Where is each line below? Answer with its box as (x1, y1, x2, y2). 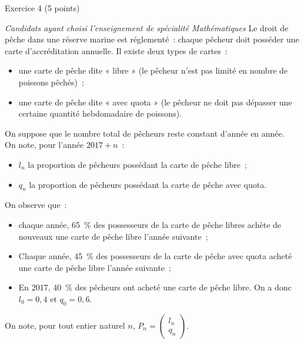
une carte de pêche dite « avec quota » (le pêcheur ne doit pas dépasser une (18, 95, 292, 108)
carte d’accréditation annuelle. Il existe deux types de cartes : (5, 44, 228, 57)
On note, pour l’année (5, 138, 84, 151)
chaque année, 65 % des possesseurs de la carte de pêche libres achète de (18, 218, 282, 230)
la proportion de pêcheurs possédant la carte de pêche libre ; (28, 158, 247, 170)
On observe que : (5, 199, 67, 211)
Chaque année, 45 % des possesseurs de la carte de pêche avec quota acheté (18, 250, 292, 262)
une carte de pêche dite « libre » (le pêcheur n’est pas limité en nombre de (18, 64, 288, 77)
